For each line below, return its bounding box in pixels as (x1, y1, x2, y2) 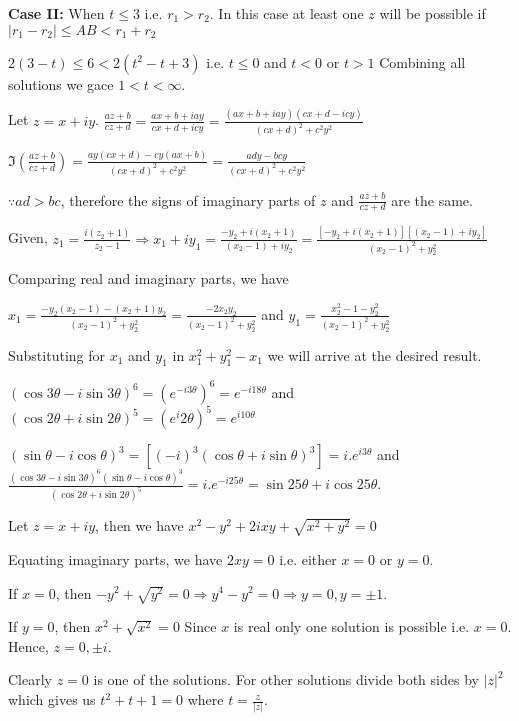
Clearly (8, 669, 52, 690)
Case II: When (8, 3, 105, 23)
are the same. (391, 189, 473, 210)
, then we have (95, 515, 184, 536)
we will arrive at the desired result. (267, 344, 482, 365)
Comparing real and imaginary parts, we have (8, 268, 289, 289)
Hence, (8, 635, 49, 656)
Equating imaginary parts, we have (8, 548, 223, 569)
